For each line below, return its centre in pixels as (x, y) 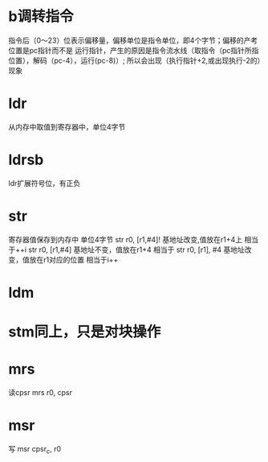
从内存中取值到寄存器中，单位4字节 (67, 126)
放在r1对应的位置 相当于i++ (74, 259)
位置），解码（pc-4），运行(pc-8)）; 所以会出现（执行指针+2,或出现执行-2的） (134, 60)
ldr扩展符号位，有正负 (45, 183)
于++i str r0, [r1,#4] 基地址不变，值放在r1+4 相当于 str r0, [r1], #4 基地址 (126, 250)
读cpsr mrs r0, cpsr (40, 393)
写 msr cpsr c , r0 (35, 450)
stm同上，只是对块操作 (85, 332)
